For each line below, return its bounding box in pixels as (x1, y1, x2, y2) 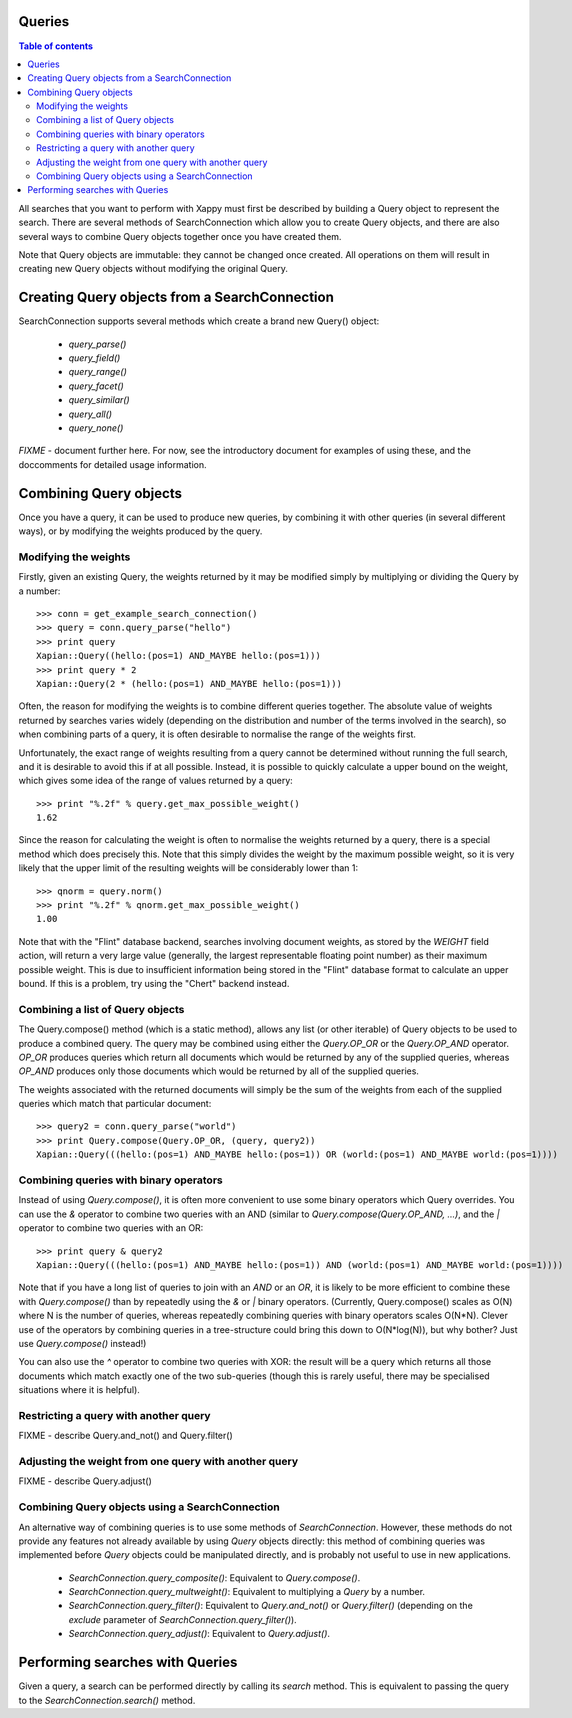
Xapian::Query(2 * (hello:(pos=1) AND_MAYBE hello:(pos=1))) (36, 678, 342, 689)
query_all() (68, 408, 113, 420)
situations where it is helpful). (18, 1384, 140, 1396)
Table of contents (18, 40, 94, 52)
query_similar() (68, 394, 130, 406)
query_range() (68, 366, 127, 378)
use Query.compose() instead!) (18, 1337, 147, 1349)
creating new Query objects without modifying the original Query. (18, 263, 289, 275)
